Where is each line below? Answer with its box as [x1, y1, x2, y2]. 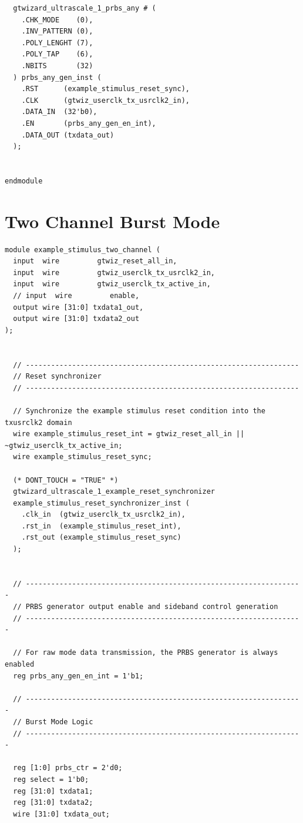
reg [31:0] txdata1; [13, 787, 93, 795]
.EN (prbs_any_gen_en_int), [21, 119, 156, 128]
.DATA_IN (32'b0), [21, 108, 97, 116]
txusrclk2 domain [5, 418, 72, 427]
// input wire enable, [13, 292, 140, 300]
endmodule [5, 176, 43, 185]
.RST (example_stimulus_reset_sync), [21, 85, 190, 93]
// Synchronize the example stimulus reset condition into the [13, 406, 265, 415]
